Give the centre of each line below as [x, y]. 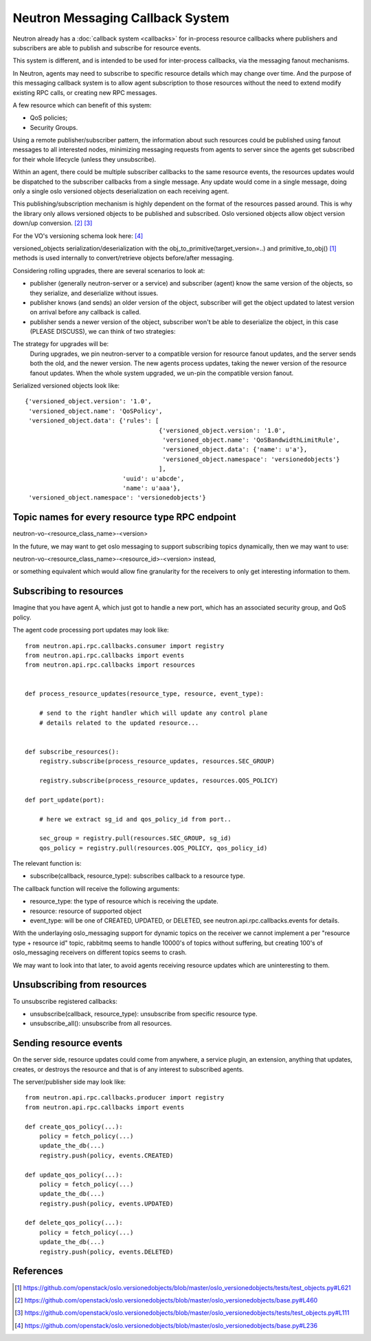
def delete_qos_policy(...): [74, 1223]
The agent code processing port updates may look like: [91, 630]
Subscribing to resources [68, 591]
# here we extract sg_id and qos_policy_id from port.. [135, 819]
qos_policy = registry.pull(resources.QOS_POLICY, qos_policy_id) [153, 848]
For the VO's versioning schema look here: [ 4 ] [78, 236]
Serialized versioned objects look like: [66, 386]
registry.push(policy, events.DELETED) [106, 1252]
